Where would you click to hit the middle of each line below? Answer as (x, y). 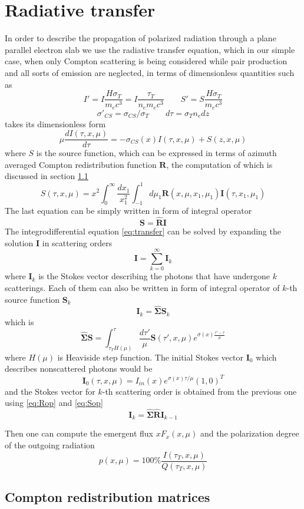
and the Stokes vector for (50, 391)
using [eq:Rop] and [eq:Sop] (54, 403)
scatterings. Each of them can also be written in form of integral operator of (142, 288)
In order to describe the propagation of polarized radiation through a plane (141, 38)
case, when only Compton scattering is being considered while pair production (146, 61)
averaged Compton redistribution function (81, 164)
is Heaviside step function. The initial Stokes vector (151, 357)
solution (19, 242)
